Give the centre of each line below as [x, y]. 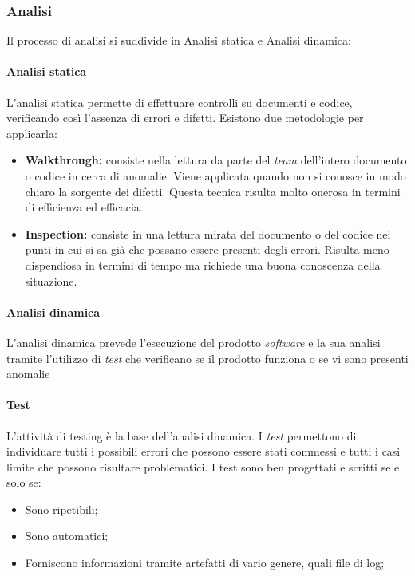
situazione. [51, 280]
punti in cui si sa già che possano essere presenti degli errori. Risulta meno [207, 249]
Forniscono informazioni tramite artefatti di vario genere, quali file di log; [205, 563]
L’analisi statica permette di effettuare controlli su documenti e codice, [180, 102]
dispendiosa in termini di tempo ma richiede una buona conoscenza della [203, 264]
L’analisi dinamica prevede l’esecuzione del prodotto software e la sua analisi [194, 342]
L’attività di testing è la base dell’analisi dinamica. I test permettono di [182, 435]
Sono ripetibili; [61, 509]
